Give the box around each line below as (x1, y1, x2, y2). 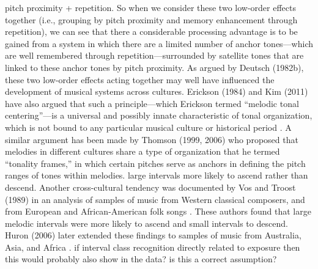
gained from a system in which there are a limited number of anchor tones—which (5, 37, 314, 50)
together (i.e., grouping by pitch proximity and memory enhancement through (5, 13, 298, 26)
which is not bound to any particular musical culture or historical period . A (5, 120, 292, 133)
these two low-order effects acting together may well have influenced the (5, 73, 275, 86)
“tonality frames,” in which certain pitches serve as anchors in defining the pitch (5, 157, 306, 169)
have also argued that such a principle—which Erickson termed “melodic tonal (5, 97, 299, 109)
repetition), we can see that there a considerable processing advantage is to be (5, 25, 298, 38)
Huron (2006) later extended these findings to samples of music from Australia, (5, 229, 301, 241)
